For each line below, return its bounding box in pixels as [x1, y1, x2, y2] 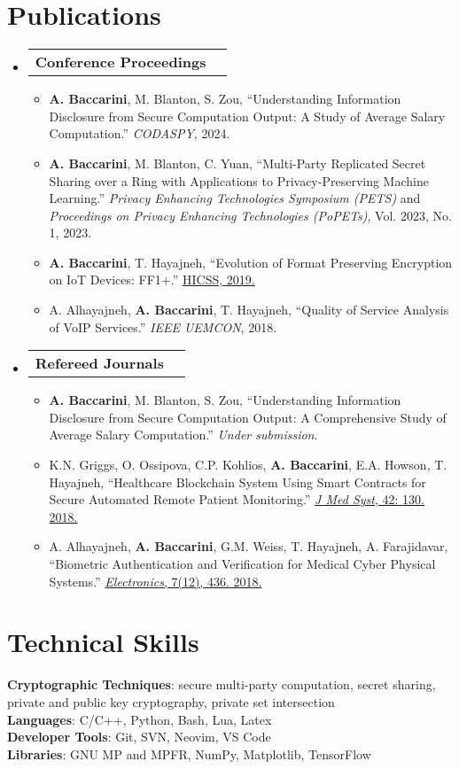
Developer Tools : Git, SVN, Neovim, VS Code [7, 727, 271, 746]
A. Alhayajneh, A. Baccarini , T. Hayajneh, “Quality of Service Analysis [49, 300, 449, 319]
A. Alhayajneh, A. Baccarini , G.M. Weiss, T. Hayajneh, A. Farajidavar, [49, 537, 448, 555]
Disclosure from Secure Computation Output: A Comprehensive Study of [49, 408, 447, 426]
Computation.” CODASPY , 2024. [49, 124, 230, 143]
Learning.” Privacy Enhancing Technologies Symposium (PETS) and [49, 189, 421, 207]
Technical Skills [7, 624, 199, 660]
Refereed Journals [35, 353, 164, 374]
